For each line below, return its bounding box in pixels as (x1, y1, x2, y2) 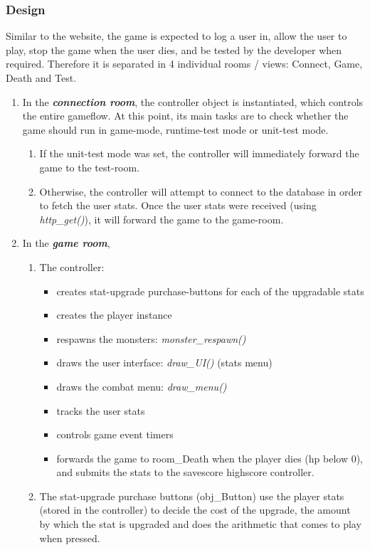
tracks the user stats (56, 403, 145, 418)
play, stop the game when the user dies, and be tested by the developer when (6, 42, 342, 57)
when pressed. (39, 530, 100, 545)
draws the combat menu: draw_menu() (56, 379, 227, 393)
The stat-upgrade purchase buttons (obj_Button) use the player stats (39, 488, 344, 503)
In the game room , (22, 236, 110, 250)
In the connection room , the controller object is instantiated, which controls (22, 94, 364, 109)
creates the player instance (56, 307, 172, 322)
